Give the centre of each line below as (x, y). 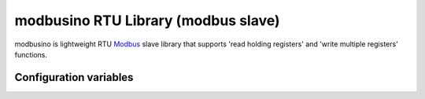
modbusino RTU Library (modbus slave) (147, 20)
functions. (31, 54)
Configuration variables (74, 77)
